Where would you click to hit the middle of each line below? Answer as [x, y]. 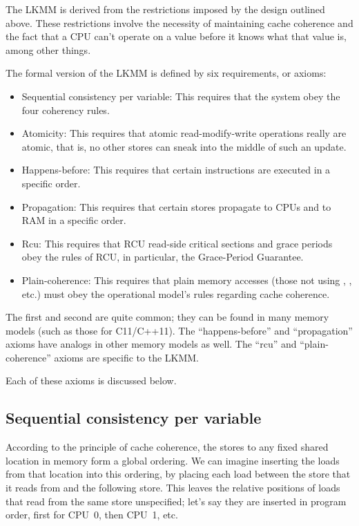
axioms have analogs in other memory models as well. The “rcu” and [151, 344]
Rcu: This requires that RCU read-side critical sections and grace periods [177, 243]
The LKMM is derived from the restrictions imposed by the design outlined [165, 9]
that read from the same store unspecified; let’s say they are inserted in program [176, 501]
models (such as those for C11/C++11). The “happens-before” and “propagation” [179, 330]
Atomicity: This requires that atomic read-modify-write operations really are [184, 133]
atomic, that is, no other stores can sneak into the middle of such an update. [184, 146]
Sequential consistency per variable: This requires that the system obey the [181, 96]
